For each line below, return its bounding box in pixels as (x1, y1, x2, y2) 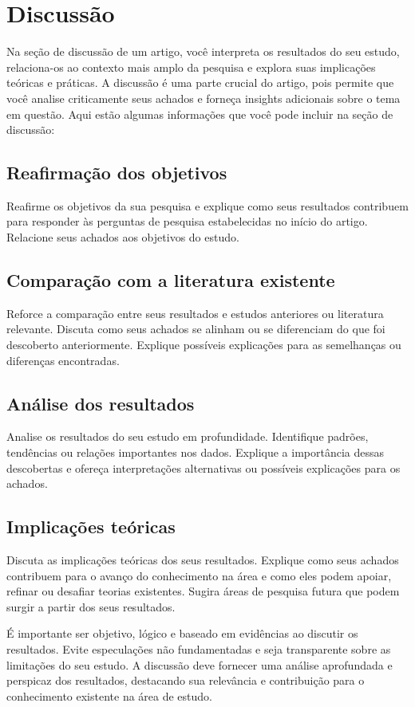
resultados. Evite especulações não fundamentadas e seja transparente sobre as (6, 641, 391, 657)
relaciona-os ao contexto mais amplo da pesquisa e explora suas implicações (6, 58, 376, 75)
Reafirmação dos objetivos (6, 160, 227, 185)
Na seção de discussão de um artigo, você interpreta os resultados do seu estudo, (6, 43, 400, 60)
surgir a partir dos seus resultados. (6, 598, 176, 615)
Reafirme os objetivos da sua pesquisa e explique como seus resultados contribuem (6, 197, 409, 214)
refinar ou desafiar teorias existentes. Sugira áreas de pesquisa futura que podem (6, 583, 400, 599)
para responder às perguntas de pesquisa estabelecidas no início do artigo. (6, 213, 368, 230)
